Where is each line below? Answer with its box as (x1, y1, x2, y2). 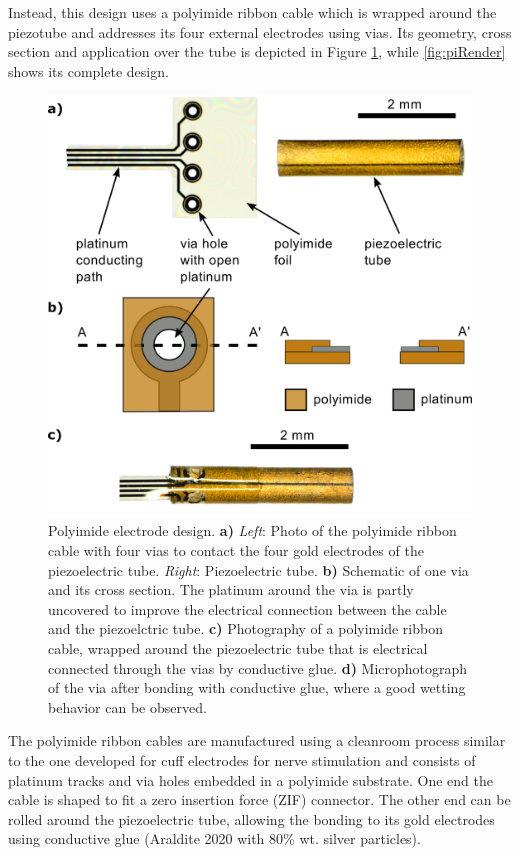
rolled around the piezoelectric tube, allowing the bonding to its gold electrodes (8, 808, 495, 829)
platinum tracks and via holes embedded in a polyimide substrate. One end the (8, 769, 493, 790)
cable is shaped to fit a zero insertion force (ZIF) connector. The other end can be (8, 789, 511, 810)
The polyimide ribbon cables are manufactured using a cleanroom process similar (8, 730, 506, 751)
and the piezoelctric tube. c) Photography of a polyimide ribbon (48, 618, 443, 639)
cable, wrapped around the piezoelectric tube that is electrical (48, 638, 428, 659)
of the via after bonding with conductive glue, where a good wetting (48, 677, 466, 698)
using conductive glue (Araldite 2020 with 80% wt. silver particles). (8, 828, 421, 849)
